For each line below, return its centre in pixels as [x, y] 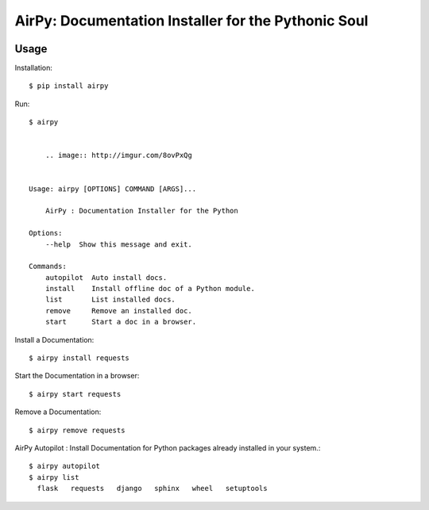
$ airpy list [54, 477]
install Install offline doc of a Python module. [150, 289]
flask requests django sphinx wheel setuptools [152, 489]
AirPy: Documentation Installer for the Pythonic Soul [191, 21]
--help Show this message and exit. [118, 244]
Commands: [48, 267]
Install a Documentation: [54, 339]
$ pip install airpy [69, 86]
